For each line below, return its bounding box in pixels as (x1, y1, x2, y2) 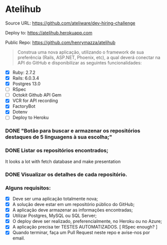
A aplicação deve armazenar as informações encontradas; (12, 207, 133, 213)
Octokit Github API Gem (12, 92, 61, 98)
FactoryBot (12, 103, 35, 109)
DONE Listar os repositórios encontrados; (5, 147, 108, 154)
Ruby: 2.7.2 (12, 69, 36, 75)
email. (12, 235, 25, 241)
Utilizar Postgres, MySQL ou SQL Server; (12, 212, 97, 218)
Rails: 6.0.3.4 (12, 75, 39, 81)
